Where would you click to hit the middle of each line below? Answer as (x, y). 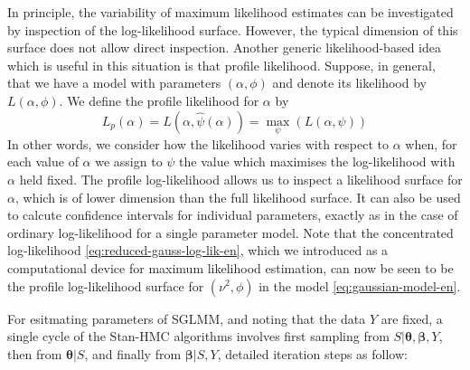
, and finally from (133, 353)
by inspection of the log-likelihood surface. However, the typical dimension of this (233, 29)
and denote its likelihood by (349, 83)
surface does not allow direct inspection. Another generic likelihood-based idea (224, 47)
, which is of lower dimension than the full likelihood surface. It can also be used (238, 197)
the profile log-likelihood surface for (106, 285)
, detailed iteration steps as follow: (312, 353)
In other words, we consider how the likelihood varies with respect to (198, 143)
